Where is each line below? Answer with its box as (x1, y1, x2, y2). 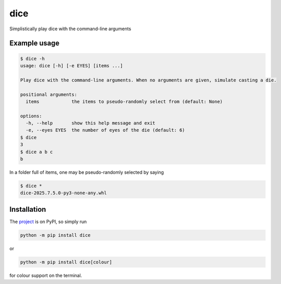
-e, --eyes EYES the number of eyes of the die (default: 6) (26, 127, 185, 133)
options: (20, 113, 42, 119)
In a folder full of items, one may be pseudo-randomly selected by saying (9, 169, 164, 175)
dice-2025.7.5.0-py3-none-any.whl (20, 190, 107, 196)
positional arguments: (20, 91, 77, 97)
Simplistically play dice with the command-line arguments (9, 26, 132, 32)
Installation (9, 205, 46, 214)
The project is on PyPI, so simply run (9, 218, 87, 225)
